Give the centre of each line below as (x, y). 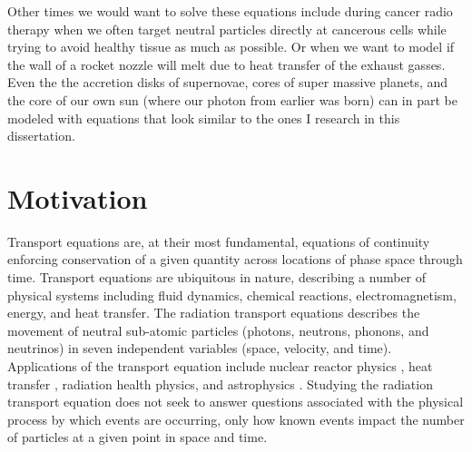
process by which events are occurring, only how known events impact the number (236, 419)
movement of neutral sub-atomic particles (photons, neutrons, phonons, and (218, 330)
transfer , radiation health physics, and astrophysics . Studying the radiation (220, 383)
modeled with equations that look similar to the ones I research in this (204, 118)
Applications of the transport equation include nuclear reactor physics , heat (220, 366)
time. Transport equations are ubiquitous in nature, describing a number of (217, 277)
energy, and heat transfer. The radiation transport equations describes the (214, 313)
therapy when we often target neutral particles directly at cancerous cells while (227, 29)
